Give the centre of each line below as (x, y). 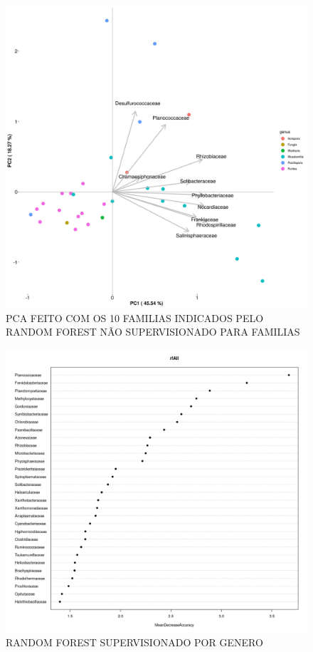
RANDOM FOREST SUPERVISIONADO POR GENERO (134, 642)
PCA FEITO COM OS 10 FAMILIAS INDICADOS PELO (135, 317)
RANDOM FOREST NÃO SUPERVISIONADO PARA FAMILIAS (153, 332)
